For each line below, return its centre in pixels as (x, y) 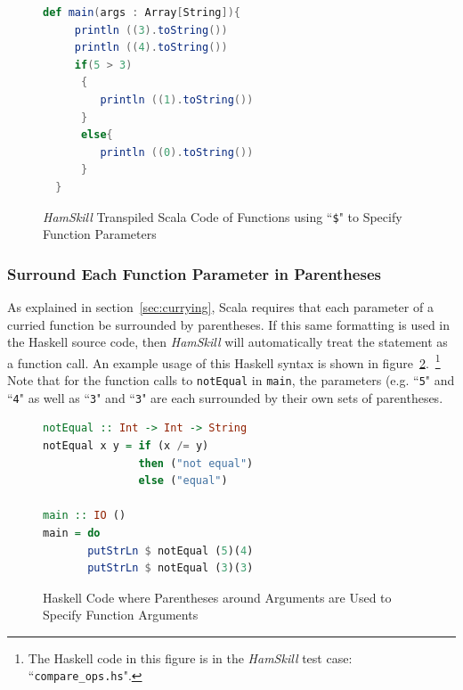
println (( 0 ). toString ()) (177, 152)
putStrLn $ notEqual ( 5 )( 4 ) (171, 550)
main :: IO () (85, 516)
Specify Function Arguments (121, 615)
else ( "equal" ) (183, 481)
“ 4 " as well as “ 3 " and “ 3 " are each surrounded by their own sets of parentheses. (225, 397)
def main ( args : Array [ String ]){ (142, 12)
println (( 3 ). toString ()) (151, 30)
